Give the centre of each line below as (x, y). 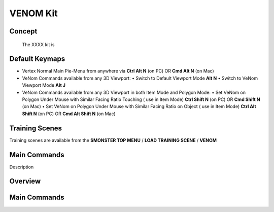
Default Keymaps (37, 59)
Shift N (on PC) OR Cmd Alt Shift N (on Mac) (69, 114)
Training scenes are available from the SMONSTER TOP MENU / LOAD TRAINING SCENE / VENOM (113, 140)
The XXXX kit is (38, 44)
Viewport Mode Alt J (44, 85)
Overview (25, 181)
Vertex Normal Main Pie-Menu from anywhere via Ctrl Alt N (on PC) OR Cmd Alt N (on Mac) (118, 71)
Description (22, 167)
